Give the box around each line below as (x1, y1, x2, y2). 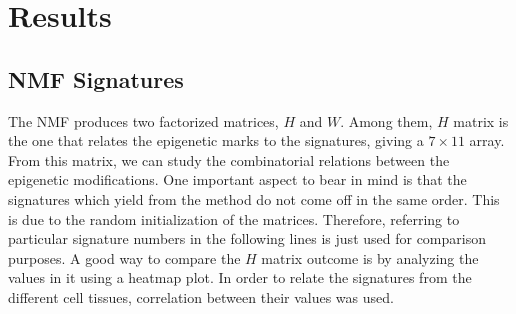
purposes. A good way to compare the (8, 247, 241, 268)
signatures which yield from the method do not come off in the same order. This (8, 188, 500, 209)
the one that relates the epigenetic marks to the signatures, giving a (8, 130, 424, 151)
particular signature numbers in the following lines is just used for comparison (8, 228, 486, 249)
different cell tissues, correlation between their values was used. (8, 286, 394, 307)
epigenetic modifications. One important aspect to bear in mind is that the (8, 169, 467, 190)
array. (469, 130, 505, 151)
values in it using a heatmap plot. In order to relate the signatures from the (8, 267, 472, 288)
